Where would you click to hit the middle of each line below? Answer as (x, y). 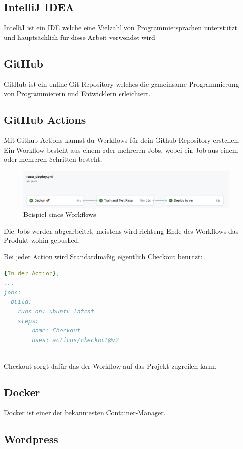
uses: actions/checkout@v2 (75, 340)
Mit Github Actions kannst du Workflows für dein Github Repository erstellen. (122, 140)
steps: (28, 321)
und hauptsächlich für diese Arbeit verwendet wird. (80, 37)
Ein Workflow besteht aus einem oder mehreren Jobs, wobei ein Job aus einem (121, 149)
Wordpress (31, 439)
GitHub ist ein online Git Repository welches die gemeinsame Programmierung (121, 84)
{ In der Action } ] (32, 273)
